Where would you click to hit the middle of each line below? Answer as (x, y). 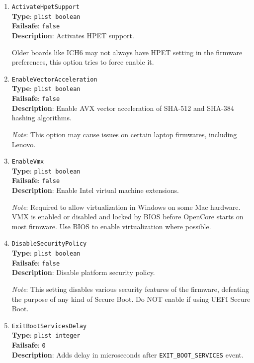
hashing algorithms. (42, 118)
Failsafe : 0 (29, 345)
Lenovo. (24, 144)
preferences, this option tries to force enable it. (83, 62)
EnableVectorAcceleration (54, 79)
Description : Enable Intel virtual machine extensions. (95, 190)
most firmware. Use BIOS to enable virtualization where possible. (111, 226)
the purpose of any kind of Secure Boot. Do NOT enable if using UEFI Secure (131, 299)
